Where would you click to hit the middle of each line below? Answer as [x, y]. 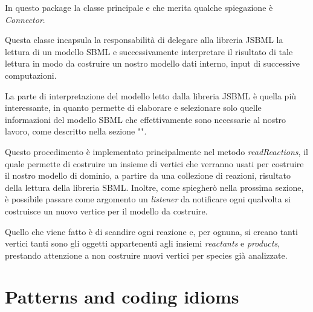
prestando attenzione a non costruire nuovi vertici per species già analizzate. [146, 255]
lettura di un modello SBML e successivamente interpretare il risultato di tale [149, 51]
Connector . [25, 19]
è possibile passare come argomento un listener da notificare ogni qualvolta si [148, 199]
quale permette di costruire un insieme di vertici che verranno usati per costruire [154, 163]
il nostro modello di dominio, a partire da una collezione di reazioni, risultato [148, 175]
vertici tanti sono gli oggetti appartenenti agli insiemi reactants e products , [143, 243]
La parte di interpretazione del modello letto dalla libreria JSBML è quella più [151, 95]
